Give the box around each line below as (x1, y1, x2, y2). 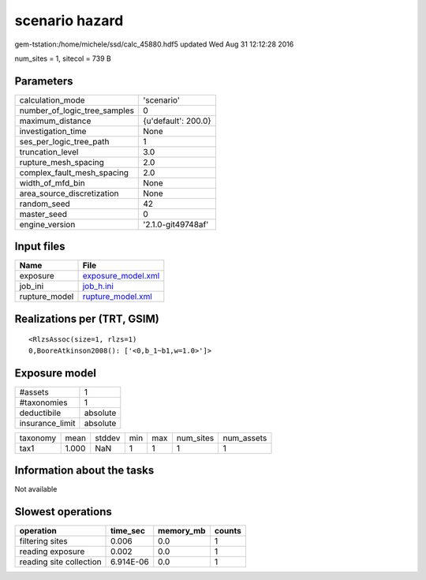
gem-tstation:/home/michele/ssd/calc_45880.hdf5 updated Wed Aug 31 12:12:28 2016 (14, 39, 294, 49)
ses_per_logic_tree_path (19, 136, 110, 147)
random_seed (19, 198, 70, 209)
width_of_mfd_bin (19, 178, 86, 189)
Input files (14, 240, 66, 253)
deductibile (19, 407, 62, 418)
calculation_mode (19, 95, 86, 106)
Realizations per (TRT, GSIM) (14, 312, 159, 325)
